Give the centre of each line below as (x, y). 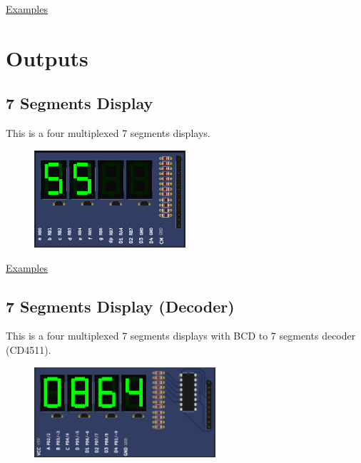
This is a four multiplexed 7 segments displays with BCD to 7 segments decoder (181, 336)
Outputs (47, 57)
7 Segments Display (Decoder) (120, 306)
